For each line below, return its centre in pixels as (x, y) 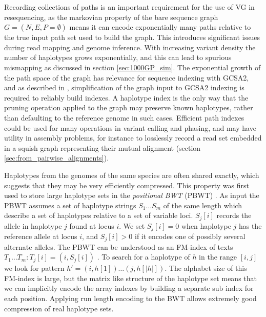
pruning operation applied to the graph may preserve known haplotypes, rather (129, 107)
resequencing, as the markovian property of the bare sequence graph (111, 17)
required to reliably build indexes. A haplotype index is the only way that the (126, 97)
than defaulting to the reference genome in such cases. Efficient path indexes (124, 117)
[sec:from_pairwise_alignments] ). (57, 158)
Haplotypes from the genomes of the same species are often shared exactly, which (132, 175)
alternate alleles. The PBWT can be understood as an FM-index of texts (119, 246)
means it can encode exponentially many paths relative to (160, 27)
